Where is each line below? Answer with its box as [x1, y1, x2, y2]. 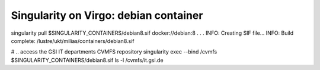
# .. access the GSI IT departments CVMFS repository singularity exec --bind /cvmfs [11, 48, 217, 55]
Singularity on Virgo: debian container [11, 9, 203, 22]
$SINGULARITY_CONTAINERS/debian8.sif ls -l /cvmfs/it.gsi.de [11, 56, 164, 64]
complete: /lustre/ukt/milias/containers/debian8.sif [11, 37, 135, 44]
